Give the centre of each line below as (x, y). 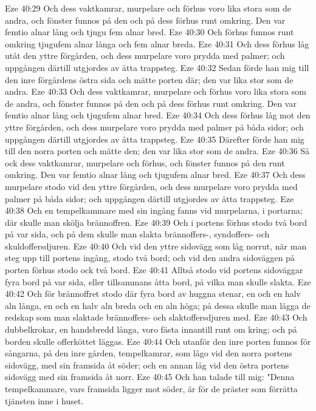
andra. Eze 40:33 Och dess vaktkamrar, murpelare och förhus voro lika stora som (156, 91)
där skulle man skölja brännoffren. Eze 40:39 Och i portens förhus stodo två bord (156, 222)
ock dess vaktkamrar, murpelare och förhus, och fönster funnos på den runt (145, 162)
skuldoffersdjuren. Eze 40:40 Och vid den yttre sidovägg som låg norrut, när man (156, 246)
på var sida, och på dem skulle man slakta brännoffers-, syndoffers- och (137, 234)
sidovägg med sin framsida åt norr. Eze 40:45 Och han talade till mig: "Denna (150, 377)
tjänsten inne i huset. (44, 400)
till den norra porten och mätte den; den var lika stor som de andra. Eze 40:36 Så (157, 151)
